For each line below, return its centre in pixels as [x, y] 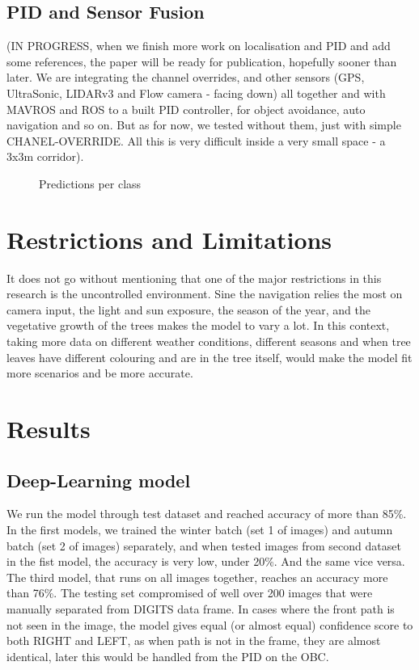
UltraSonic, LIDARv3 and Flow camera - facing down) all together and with [196, 93]
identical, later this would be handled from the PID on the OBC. [168, 656]
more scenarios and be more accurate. [100, 373]
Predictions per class [90, 183]
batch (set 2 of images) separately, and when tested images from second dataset [204, 545]
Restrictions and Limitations [169, 239]
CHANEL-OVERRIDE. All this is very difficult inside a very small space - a [196, 140]
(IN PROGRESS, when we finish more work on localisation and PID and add [199, 46]
